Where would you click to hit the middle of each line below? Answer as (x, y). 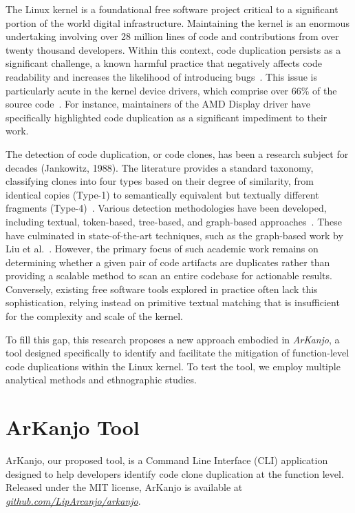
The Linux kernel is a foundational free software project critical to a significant (172, 9)
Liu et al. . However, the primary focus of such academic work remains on (162, 249)
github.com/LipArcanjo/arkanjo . (73, 500)
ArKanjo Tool (73, 427)
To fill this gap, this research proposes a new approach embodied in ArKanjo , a (173, 339)
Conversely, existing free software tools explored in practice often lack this (162, 289)
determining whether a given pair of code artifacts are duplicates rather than (168, 262)
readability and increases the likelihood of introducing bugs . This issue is (161, 76)
